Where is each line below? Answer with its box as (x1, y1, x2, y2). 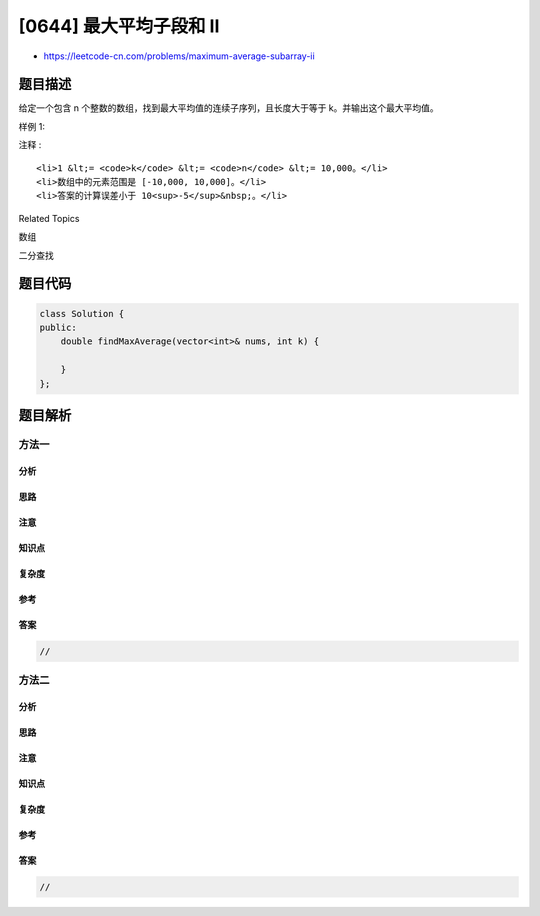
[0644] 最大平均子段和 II (18, 15, 220, 37)
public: (39, 321, 77, 333)
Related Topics (18, 212, 80, 224)
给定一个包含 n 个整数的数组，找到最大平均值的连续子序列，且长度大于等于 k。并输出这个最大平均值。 (18, 102, 439, 114)
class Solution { (39, 308, 125, 319)
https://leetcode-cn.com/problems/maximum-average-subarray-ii (43, 50, 315, 62)
